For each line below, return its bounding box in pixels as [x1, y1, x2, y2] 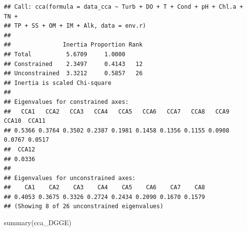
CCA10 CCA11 [4, 117, 46, 125]
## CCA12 [4, 146, 35, 153]
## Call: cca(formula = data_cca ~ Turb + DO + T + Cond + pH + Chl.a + [4, 3, 243, 10]
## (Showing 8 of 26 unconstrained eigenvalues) [4, 203, 164, 210]
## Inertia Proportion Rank [4, 41, 143, 49]
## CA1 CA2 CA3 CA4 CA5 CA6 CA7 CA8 [4, 184, 205, 191]
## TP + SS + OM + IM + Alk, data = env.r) [4, 22, 146, 30]
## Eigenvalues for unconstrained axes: [4, 174, 136, 181]
